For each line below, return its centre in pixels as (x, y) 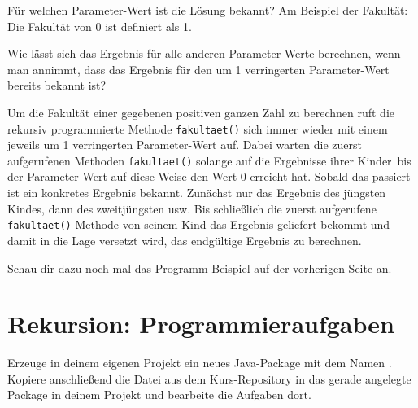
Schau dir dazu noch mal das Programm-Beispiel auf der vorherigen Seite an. (200, 268)
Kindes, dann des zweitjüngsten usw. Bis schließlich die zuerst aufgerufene (192, 208)
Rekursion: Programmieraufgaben (201, 324)
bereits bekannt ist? (57, 85)
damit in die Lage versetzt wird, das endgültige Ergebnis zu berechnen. (185, 240)
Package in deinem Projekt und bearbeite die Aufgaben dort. (159, 395)
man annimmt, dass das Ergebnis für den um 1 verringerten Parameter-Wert (198, 69)
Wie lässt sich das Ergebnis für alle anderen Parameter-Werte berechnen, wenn (204, 53)
